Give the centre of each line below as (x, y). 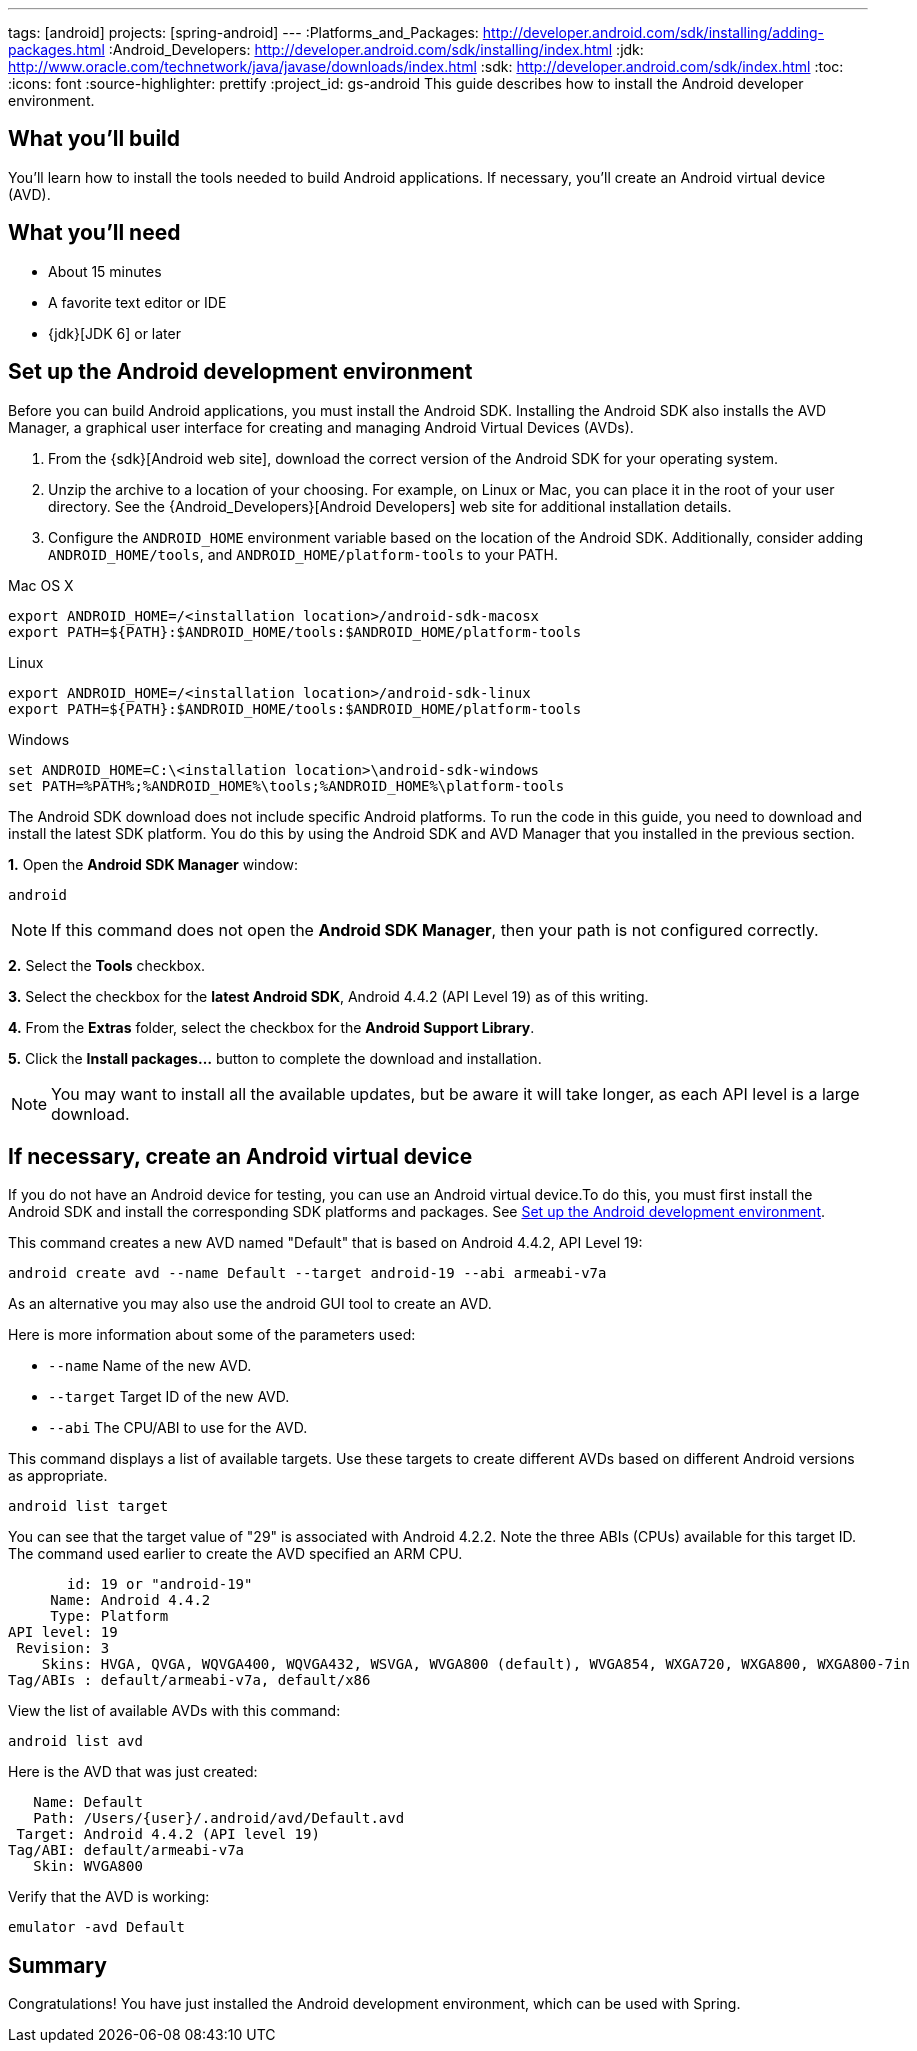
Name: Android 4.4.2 (130, 1600)
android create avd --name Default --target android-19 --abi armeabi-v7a (307, 1273)
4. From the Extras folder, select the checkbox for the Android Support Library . (271, 1027)
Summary (57, 1965)
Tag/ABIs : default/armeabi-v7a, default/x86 (189, 1680)
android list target (88, 1506)
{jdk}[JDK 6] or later (114, 333)
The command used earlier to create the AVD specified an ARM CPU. (235, 1554)
